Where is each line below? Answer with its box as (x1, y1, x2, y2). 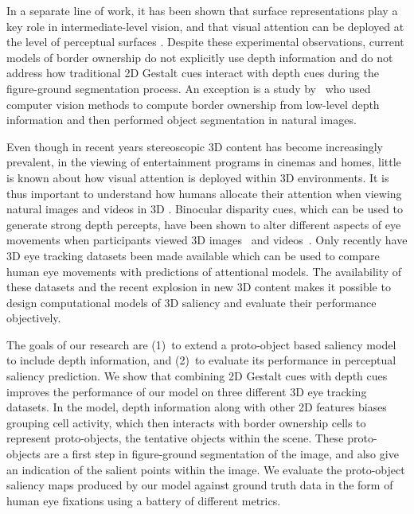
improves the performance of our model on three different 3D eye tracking (6, 383, 367, 399)
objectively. (6, 310, 61, 326)
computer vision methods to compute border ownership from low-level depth (6, 95, 380, 112)
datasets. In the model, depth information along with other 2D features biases (6, 399, 387, 415)
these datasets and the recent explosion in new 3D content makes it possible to (6, 278, 391, 295)
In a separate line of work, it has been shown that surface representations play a (6, 2, 398, 18)
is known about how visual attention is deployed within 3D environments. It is (6, 169, 389, 185)
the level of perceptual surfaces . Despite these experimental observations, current (6, 33, 404, 50)
